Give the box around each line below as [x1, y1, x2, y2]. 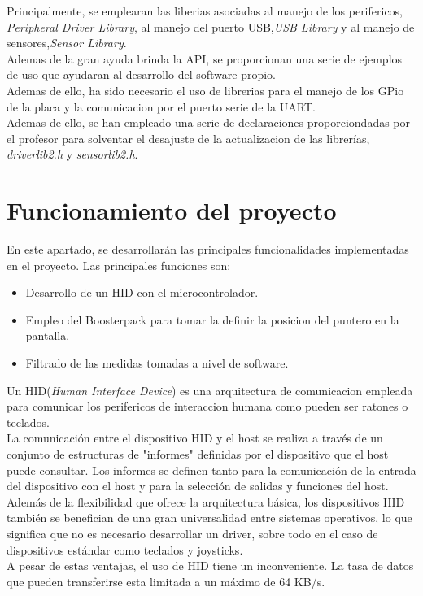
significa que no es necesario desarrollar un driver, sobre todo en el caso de [7, 524, 378, 542]
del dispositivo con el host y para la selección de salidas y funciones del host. [7, 477, 389, 494]
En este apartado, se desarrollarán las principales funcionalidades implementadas [7, 241, 409, 258]
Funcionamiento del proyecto [7, 194, 337, 227]
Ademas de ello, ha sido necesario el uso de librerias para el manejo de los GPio [7, 81, 404, 98]
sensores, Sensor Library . [7, 34, 127, 51]
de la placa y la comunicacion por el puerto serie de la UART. [7, 98, 316, 115]
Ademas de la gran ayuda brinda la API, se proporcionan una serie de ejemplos [7, 50, 403, 67]
